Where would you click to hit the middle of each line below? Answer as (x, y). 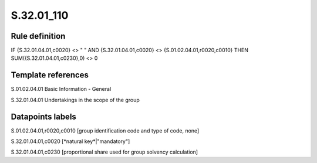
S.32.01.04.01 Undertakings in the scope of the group (75, 100)
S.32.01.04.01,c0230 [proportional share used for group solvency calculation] (104, 152)
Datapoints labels (43, 116)
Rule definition (38, 36)
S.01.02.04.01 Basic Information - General (61, 89)
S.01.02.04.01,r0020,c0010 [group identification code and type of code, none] (105, 130)
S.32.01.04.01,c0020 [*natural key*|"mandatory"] (70, 141)
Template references (50, 75)
